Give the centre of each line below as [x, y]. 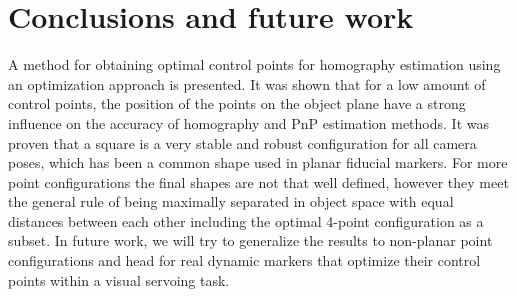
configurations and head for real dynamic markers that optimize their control [244, 260]
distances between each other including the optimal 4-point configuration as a [246, 220]
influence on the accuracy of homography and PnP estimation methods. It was [248, 122]
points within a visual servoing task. [119, 279]
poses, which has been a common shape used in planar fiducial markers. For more [258, 162]
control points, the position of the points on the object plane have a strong [237, 103]
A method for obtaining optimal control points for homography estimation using [254, 64]
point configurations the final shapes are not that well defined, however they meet [258, 181]
